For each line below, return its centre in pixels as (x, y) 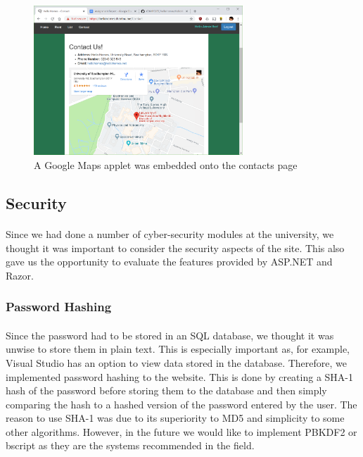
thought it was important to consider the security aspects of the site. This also (175, 248)
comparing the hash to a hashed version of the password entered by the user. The (181, 404)
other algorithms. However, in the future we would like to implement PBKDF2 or (181, 431)
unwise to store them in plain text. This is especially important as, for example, (178, 349)
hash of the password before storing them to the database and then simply (166, 390)
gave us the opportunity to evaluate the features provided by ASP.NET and (169, 262)
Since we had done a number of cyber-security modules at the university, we (170, 233)
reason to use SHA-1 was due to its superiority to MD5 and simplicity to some (175, 418)
